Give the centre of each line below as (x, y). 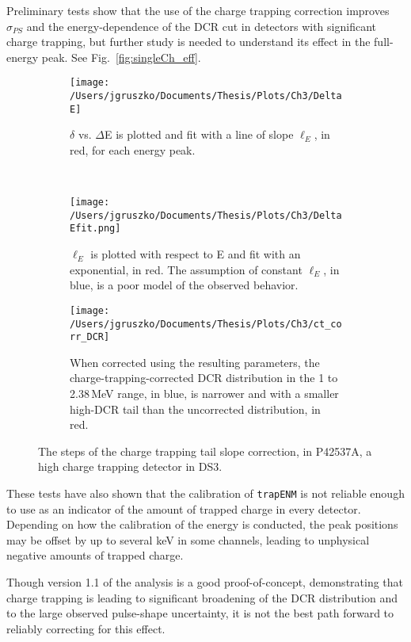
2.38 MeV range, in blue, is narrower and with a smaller (204, 394)
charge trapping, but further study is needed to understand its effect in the (188, 42)
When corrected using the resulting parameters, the (195, 362)
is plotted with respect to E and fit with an (196, 254)
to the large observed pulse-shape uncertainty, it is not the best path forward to (200, 613)
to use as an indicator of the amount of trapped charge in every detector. (184, 508)
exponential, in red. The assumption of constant (186, 269)
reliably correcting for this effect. (86, 628)
